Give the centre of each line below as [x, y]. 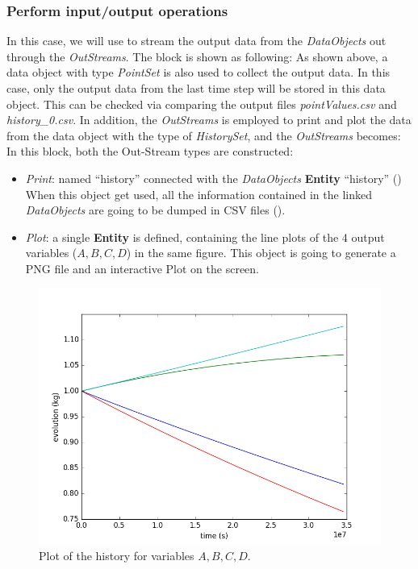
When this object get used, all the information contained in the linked [199, 194]
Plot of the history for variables [117, 556]
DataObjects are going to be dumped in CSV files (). [155, 210]
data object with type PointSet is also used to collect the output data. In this [199, 72]
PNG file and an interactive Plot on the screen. [142, 268]
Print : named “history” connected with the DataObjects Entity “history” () [213, 178]
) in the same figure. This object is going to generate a [261, 253]
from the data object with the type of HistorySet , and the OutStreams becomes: [204, 135]
